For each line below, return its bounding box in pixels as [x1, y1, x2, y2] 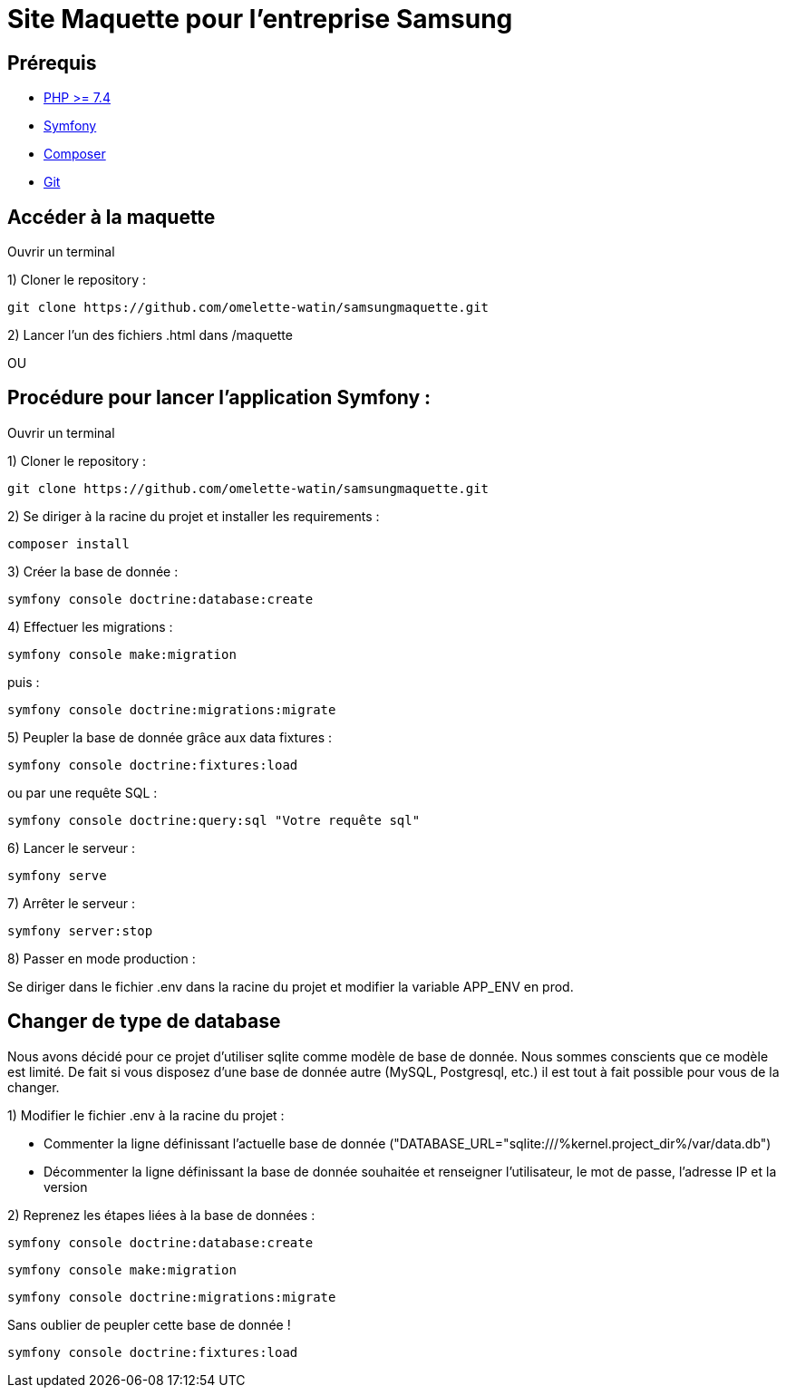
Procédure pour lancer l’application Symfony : [7, 386, 432, 410]
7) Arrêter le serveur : [7, 895, 135, 911]
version [44, 1178, 88, 1195]
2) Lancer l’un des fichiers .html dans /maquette [7, 327, 293, 344]
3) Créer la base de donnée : [7, 563, 179, 579]
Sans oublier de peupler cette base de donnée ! [7, 1316, 291, 1332]
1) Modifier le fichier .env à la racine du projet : [7, 1107, 285, 1123]
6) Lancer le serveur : [7, 839, 135, 856]
